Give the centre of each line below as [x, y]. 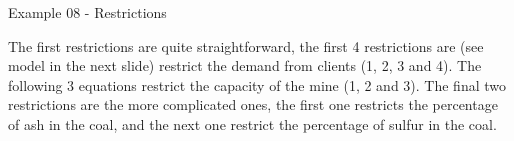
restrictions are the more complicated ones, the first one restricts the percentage [253, 104]
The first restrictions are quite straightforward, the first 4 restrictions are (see [246, 45]
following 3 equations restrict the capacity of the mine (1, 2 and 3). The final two [257, 84]
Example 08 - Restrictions [87, 12]
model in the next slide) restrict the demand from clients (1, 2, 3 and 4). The [245, 65]
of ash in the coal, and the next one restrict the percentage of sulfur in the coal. [252, 123]
